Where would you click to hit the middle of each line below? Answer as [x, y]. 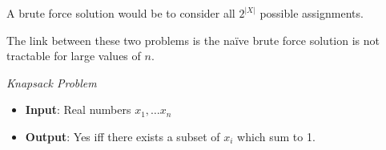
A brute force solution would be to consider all [121, 13]
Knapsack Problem [52, 82]
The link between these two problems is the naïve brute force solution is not [193, 40]
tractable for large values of [74, 56]
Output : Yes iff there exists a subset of [123, 136]
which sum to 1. [276, 136]
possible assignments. [312, 13]
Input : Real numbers [78, 109]
